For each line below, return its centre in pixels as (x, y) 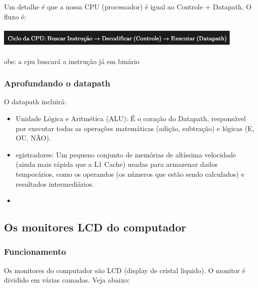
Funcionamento (35, 252)
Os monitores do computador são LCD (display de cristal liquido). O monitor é (125, 270)
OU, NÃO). (33, 138)
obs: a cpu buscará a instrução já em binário (72, 61)
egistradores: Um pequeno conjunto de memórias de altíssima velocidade (126, 154)
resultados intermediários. (55, 183)
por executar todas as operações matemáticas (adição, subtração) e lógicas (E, (135, 128)
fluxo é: (15, 16)
